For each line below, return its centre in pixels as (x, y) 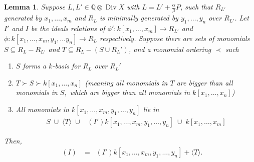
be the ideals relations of (68, 28)
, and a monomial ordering (170, 49)
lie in (151, 109)
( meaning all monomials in (126, 82)
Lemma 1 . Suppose (35, 6)
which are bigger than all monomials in (130, 92)
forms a (35, 66)
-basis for (66, 66)
